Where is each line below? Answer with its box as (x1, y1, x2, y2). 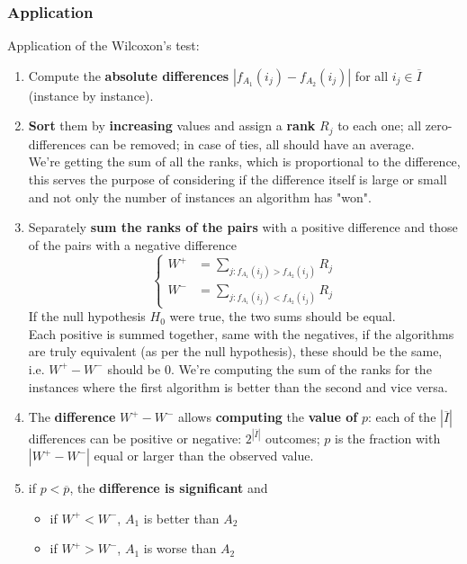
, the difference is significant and (69, 479, 268, 497)
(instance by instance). (28, 85, 154, 104)
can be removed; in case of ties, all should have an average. (89, 134, 415, 153)
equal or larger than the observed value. (94, 446, 314, 465)
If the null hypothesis (28, 307, 146, 326)
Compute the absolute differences (28, 66, 229, 85)
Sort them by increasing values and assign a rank (28, 116, 316, 135)
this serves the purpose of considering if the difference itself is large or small (28, 170, 447, 189)
